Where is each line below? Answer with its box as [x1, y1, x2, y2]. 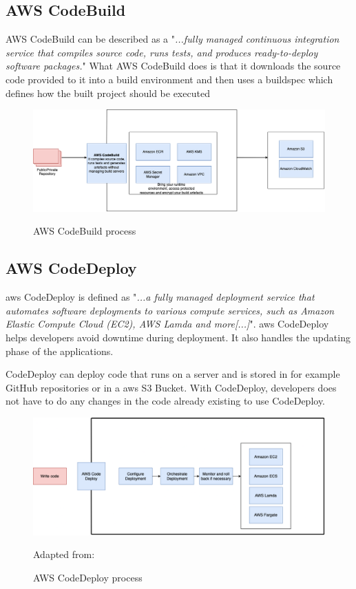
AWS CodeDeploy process [33, 570, 143, 584]
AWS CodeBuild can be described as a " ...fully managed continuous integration [6, 32, 339, 46]
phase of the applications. [6, 343, 114, 358]
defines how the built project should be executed [6, 85, 210, 100]
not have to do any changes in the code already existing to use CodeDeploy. [6, 394, 326, 408]
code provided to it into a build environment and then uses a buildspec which [6, 72, 333, 86]
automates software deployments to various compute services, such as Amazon [6, 303, 335, 317]
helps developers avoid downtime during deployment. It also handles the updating [6, 330, 350, 344]
